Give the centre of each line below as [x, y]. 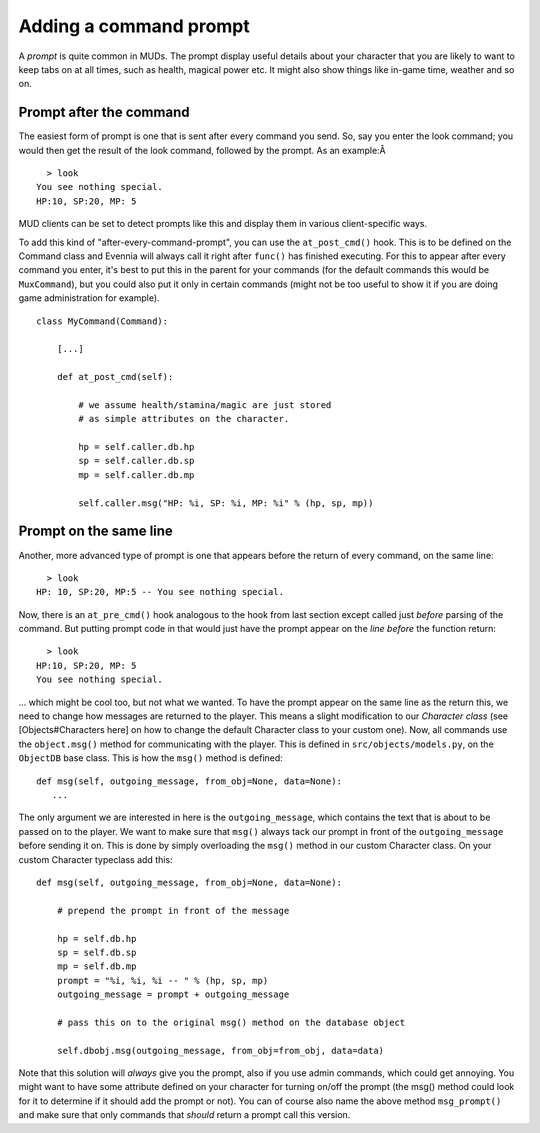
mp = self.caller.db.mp [136, 474]
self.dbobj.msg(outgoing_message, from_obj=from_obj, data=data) [220, 1050]
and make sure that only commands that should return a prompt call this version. [184, 1115]
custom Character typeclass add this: [96, 859]
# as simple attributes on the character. [184, 419]
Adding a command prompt [134, 26]
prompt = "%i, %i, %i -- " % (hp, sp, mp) [162, 980]
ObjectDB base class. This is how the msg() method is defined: [151, 758]
